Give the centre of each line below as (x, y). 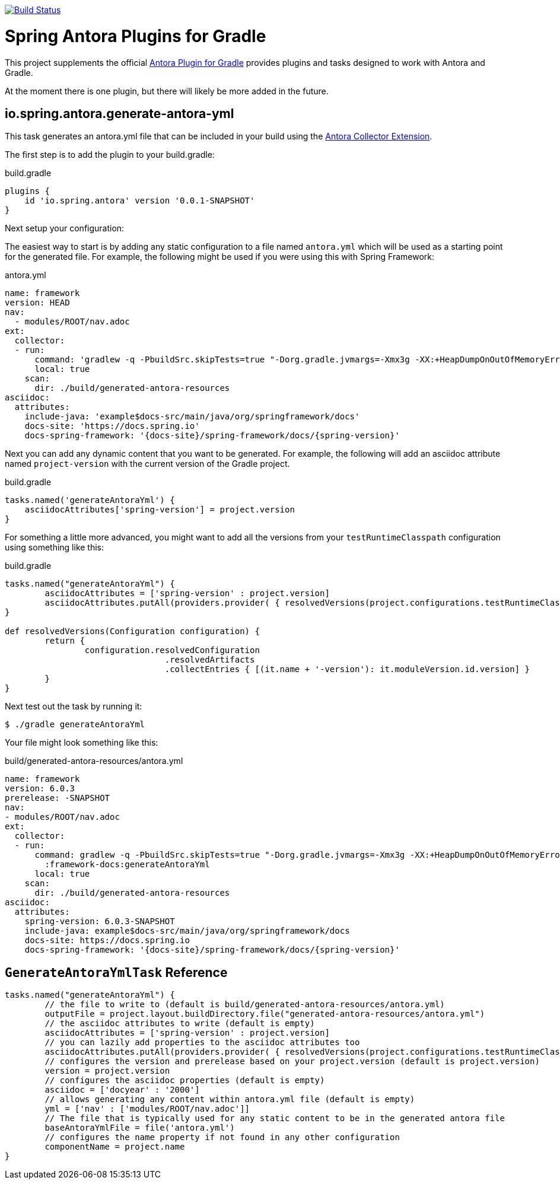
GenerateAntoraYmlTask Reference (116, 972)
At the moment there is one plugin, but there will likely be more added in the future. (167, 91)
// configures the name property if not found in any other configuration (222, 1137)
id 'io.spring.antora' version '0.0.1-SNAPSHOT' (140, 201)
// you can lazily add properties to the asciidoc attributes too (202, 1043)
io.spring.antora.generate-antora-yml (120, 113)
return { (65, 641)
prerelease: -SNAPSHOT (58, 798)
